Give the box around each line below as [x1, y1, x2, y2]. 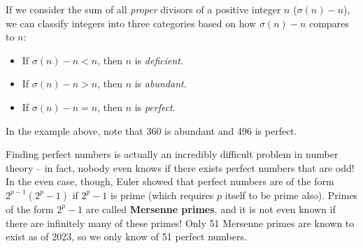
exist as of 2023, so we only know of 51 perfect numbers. [6, 229, 247, 244]
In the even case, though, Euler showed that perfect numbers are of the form [6, 174, 334, 189]
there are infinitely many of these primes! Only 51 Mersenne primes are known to [6, 215, 355, 230]
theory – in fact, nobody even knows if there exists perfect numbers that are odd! [6, 160, 355, 175]
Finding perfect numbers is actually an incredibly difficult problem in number [6, 147, 339, 161]
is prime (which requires [111, 187, 214, 202]
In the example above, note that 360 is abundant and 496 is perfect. [6, 123, 297, 138]
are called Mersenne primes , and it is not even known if [85, 201, 336, 216]
